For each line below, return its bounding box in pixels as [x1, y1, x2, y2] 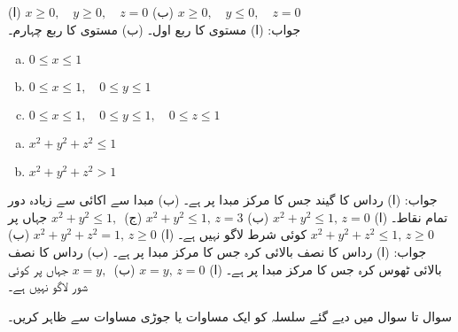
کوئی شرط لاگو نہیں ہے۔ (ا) [160, 225, 307, 243]
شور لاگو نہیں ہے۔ [8, 277, 88, 296]
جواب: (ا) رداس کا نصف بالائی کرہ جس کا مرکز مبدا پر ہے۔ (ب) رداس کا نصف [8, 242, 427, 260]
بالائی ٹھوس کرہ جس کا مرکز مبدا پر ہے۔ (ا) [209, 259, 442, 278]
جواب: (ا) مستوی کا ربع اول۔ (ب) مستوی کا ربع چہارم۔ [8, 19, 301, 38]
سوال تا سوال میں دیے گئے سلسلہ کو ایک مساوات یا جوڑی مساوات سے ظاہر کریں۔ [8, 306, 453, 325]
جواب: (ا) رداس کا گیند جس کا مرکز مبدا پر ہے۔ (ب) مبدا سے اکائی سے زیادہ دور [8, 190, 438, 209]
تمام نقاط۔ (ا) [374, 207, 448, 226]
